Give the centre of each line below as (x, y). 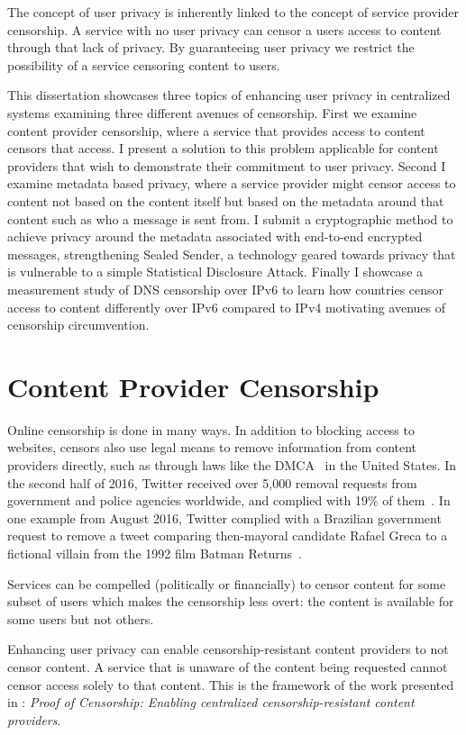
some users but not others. (81, 618)
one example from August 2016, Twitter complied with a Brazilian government (224, 517)
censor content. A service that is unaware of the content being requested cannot (228, 666)
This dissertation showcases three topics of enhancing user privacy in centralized (229, 95)
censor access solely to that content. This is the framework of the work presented (231, 684)
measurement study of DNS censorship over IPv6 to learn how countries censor (226, 289)
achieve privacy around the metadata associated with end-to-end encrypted (215, 236)
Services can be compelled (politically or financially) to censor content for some (227, 583)
